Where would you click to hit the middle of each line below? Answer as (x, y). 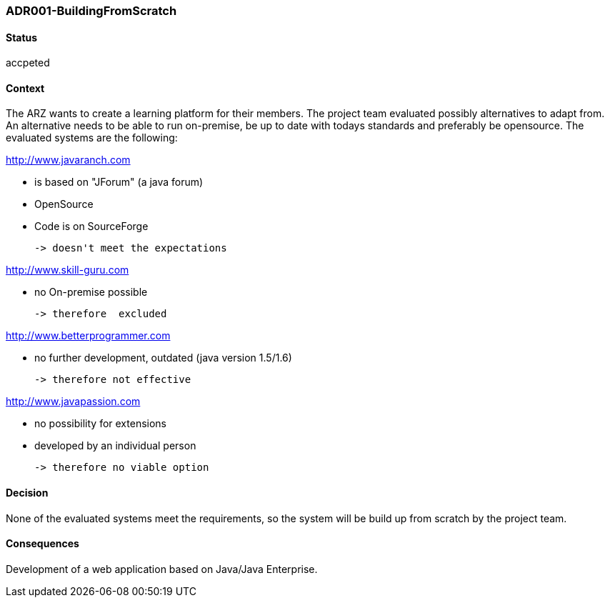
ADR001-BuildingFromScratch (91, 11)
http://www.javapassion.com (73, 402)
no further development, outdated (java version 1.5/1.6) (163, 358)
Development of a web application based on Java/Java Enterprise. (162, 569)
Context (25, 88)
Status (22, 37)
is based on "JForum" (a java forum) (119, 182)
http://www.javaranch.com (68, 160)
